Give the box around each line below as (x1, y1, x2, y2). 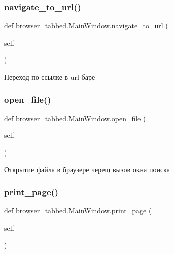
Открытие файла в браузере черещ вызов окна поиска (4, 164, 170, 174)
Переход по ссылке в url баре (4, 71, 95, 82)
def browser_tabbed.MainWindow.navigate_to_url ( (4, 20, 168, 31)
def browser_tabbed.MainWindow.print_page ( (4, 205, 152, 216)
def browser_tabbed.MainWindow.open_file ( (4, 113, 146, 123)
